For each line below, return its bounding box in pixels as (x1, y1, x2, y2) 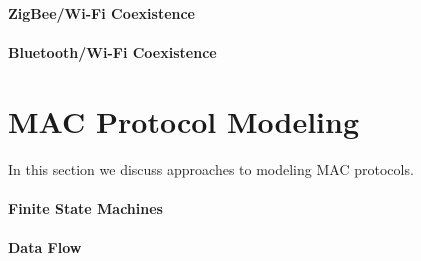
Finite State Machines (8, 197, 163, 218)
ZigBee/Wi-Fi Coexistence (8, 2, 195, 23)
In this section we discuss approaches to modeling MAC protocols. (8, 158, 414, 179)
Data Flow (8, 236, 82, 257)
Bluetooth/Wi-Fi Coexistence (8, 41, 217, 62)
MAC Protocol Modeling (8, 100, 360, 141)
